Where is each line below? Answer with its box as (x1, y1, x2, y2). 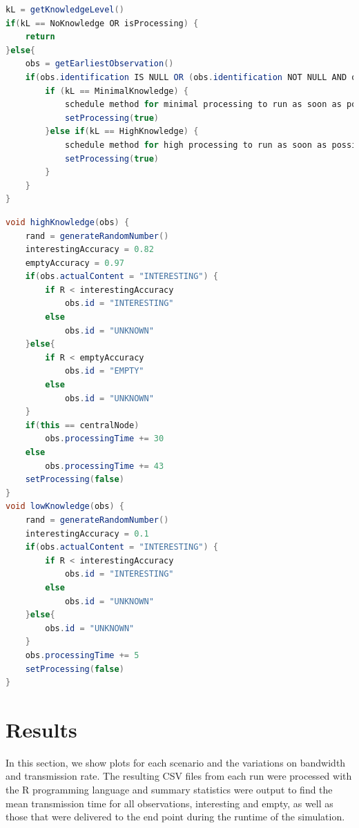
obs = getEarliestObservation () (25, 59, 174, 69)
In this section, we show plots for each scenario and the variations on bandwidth (6, 755, 346, 769)
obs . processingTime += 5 (25, 650, 139, 660)
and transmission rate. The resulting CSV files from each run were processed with (6, 769, 352, 783)
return (25, 32, 55, 42)
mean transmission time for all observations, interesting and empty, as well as (6, 796, 333, 810)
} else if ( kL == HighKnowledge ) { (45, 126, 199, 137)
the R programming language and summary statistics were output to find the (6, 782, 333, 796)
